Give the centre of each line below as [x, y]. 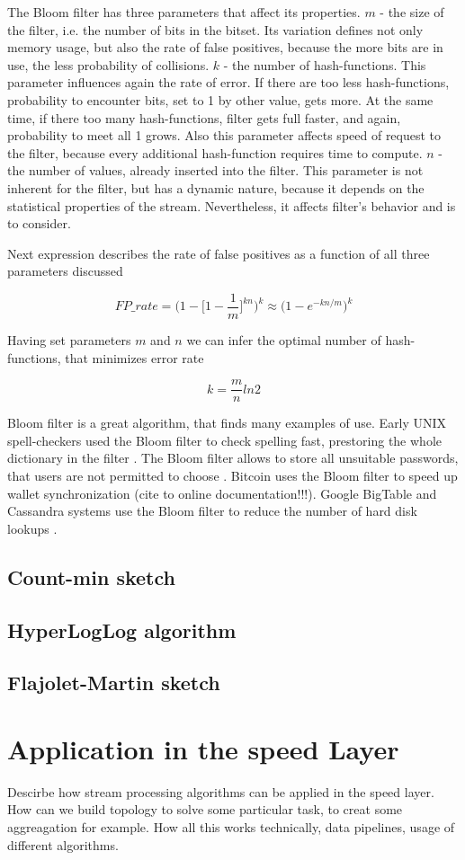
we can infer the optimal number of [284, 339]
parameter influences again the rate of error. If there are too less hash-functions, [228, 82]
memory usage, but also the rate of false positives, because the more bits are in [225, 47]
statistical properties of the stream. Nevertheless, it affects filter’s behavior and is [232, 205]
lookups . [32, 528]
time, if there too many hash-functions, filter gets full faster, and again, [204, 117]
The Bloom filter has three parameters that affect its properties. [184, 12]
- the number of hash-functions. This [325, 64]
